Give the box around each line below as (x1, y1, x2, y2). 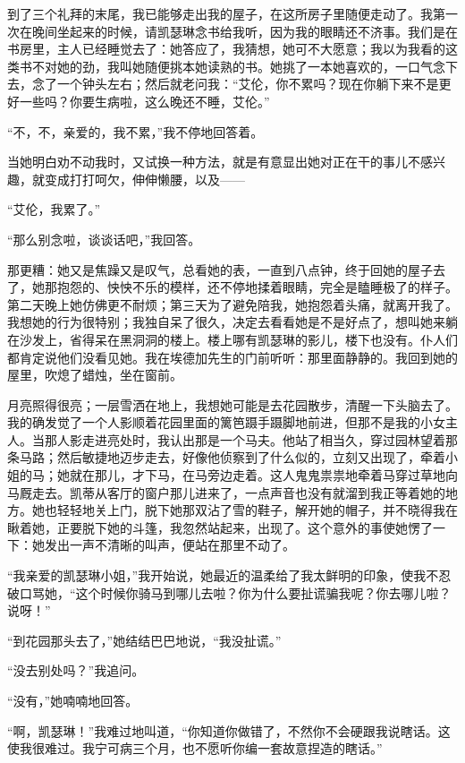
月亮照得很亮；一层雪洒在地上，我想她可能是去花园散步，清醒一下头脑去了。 (7, 395, 458, 414)
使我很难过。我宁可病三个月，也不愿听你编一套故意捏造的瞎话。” (7, 739, 383, 758)
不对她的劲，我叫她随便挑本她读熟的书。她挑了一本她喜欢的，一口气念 (31, 56, 445, 75)
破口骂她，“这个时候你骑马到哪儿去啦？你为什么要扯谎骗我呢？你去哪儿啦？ (7, 583, 452, 602)
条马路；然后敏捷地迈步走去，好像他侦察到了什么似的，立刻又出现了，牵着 (7, 448, 445, 467)
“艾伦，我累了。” (7, 200, 101, 219)
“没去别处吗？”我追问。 (7, 661, 145, 680)
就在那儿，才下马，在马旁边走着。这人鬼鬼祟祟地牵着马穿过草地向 (69, 466, 458, 484)
